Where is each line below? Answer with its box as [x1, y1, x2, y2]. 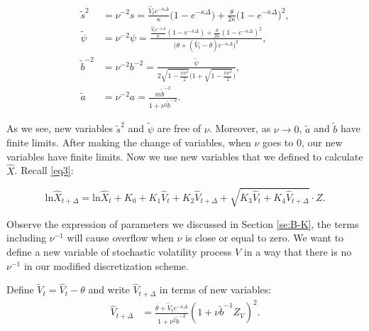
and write [88, 282, 130, 297]
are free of [157, 121, 202, 136]
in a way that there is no [243, 244, 352, 259]
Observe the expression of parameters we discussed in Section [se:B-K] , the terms [6, 216, 359, 231]
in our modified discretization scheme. [23, 258, 189, 273]
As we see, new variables [6, 121, 113, 136]
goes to [263, 135, 294, 150]
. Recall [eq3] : [14, 163, 74, 178]
